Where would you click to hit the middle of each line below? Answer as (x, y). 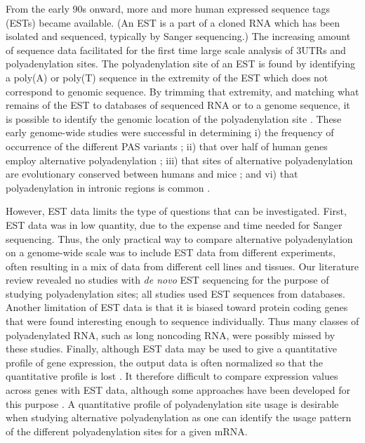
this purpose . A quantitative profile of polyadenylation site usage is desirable (172, 403)
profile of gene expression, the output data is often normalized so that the (164, 362)
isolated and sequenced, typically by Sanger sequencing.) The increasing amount (178, 36)
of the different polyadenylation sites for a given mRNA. (127, 431)
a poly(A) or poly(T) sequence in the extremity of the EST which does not (167, 77)
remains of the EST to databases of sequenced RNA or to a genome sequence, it (178, 105)
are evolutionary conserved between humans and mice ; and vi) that (152, 174)
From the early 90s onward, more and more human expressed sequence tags (168, 8)
